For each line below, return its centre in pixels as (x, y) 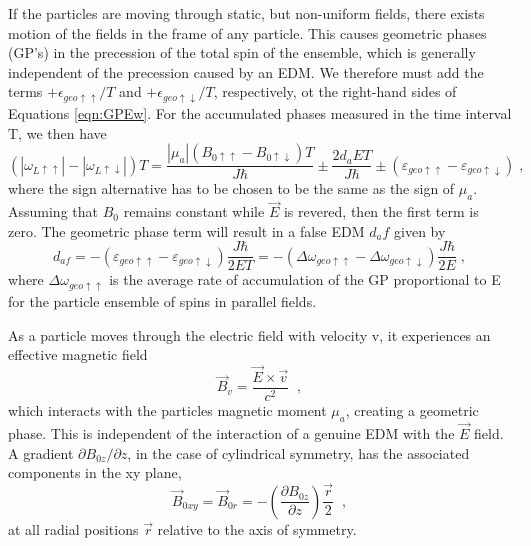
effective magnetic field (78, 354)
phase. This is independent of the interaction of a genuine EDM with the (231, 433)
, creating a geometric (412, 410)
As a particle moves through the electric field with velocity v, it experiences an (249, 334)
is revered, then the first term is (381, 211)
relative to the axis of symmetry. (257, 528)
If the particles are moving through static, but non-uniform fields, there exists (246, 13)
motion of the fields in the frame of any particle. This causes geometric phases (247, 32)
